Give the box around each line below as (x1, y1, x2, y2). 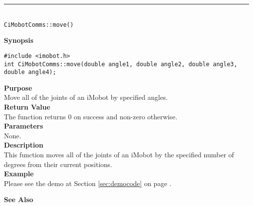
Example (4, 169, 34, 179)
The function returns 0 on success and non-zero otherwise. (4, 111, 178, 121)
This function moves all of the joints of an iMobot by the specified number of (4, 149, 234, 159)
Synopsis (4, 35, 34, 45)
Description (4, 140, 44, 150)
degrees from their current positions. (4, 159, 112, 169)
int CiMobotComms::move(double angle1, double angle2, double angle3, (4, 60, 237, 68)
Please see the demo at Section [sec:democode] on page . (4, 178, 172, 188)
